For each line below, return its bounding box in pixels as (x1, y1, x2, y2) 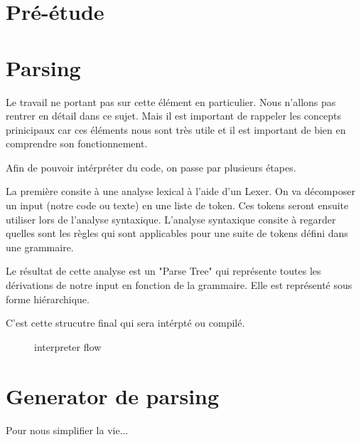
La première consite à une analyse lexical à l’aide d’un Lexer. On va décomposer (6, 184, 355, 199)
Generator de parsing (6, 381, 220, 410)
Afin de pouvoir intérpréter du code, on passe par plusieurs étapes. (6, 159, 296, 174)
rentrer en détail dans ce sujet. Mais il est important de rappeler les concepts (6, 108, 341, 123)
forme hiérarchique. (6, 291, 90, 306)
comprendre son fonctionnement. (6, 136, 148, 151)
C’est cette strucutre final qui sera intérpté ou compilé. (6, 315, 245, 330)
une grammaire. (6, 239, 74, 254)
